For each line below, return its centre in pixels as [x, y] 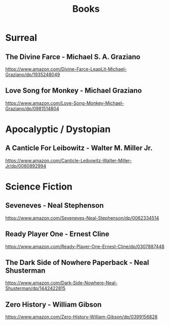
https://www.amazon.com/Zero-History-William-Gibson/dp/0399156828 [81, 317]
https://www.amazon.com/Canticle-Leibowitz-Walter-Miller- [69, 160]
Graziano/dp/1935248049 [33, 74]
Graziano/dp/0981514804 [32, 108]
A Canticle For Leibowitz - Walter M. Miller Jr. [79, 148]
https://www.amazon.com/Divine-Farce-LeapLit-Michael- [66, 69]
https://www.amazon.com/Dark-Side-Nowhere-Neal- [61, 283]
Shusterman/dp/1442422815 [35, 289]
